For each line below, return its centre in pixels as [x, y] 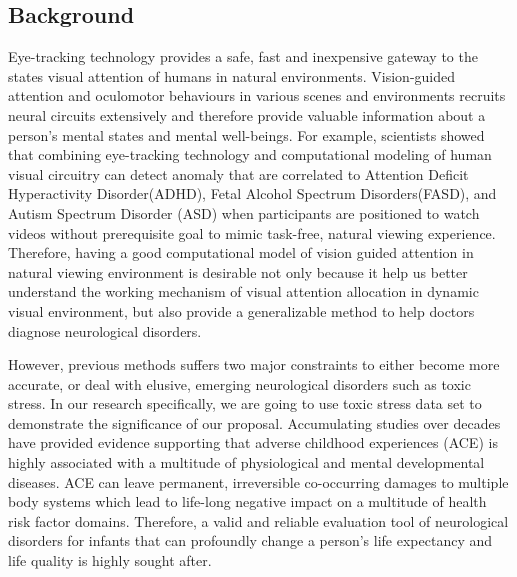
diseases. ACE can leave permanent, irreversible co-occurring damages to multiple [258, 481]
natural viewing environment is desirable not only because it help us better [238, 271]
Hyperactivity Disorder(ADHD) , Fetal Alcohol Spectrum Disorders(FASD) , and [252, 193]
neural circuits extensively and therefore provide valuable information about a [247, 114]
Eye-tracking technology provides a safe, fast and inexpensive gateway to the [243, 56]
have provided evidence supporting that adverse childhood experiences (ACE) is [253, 442]
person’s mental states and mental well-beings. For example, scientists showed [246, 134]
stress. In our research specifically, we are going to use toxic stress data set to [245, 403]
